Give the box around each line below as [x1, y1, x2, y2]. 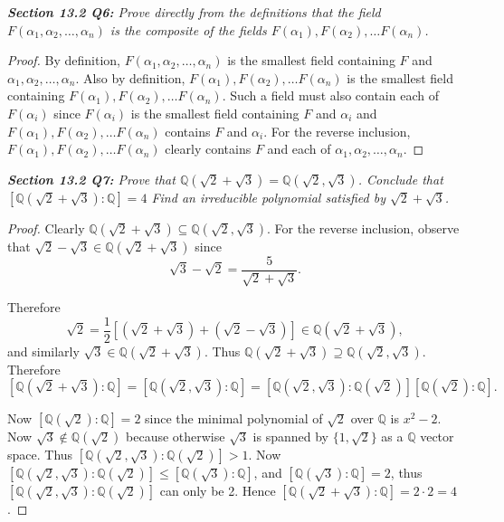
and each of [267, 139, 331, 158]
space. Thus [7, 445, 73, 464]
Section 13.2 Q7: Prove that [7, 169, 176, 188]
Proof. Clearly [7, 218, 85, 237]
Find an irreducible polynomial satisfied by [151, 187, 385, 206]
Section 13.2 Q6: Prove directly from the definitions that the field [7, 3, 381, 21]
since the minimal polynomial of [145, 409, 323, 428]
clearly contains [165, 139, 252, 158]
